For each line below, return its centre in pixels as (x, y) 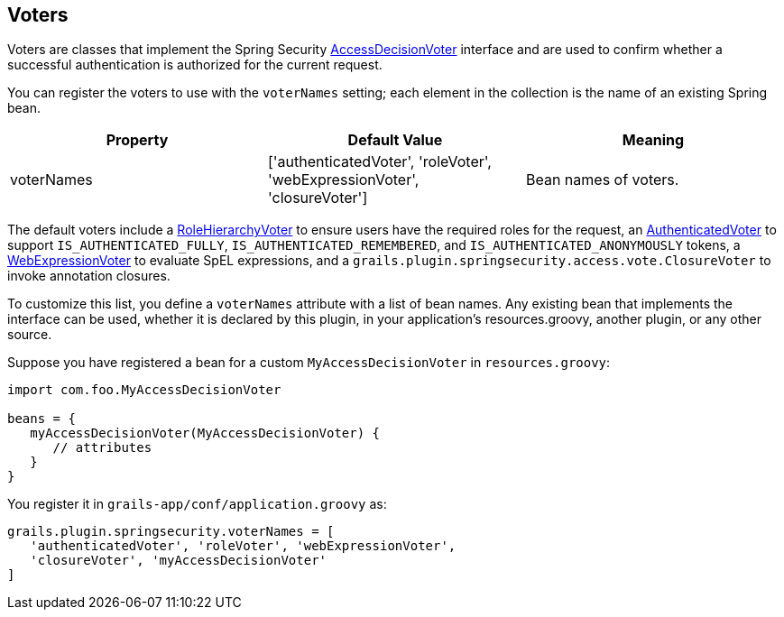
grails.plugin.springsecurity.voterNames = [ (171, 532)
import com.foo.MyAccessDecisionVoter (144, 390)
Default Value (395, 140)
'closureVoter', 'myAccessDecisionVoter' (179, 561)
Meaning (653, 140)
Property (137, 140)
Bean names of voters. (602, 180)
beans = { (42, 419)
